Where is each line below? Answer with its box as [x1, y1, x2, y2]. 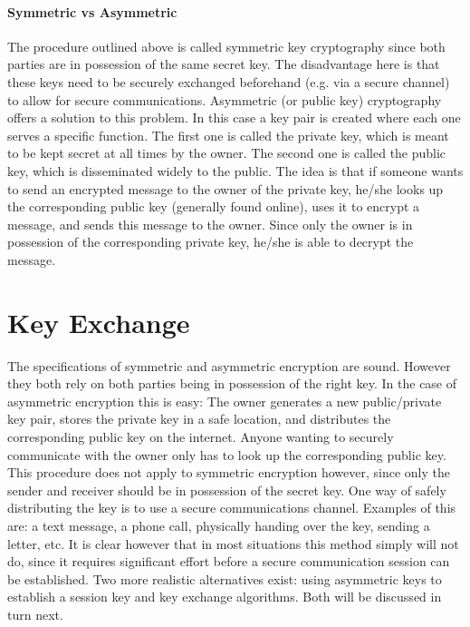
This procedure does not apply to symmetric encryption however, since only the [7, 463, 450, 482]
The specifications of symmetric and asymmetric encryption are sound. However [7, 356, 451, 375]
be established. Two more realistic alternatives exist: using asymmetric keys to [7, 569, 442, 588]
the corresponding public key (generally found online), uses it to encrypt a [7, 197, 420, 216]
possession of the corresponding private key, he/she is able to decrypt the [7, 232, 414, 251]
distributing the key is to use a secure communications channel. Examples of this [7, 498, 456, 517]
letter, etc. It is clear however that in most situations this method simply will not [7, 534, 459, 553]
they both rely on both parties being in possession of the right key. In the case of [7, 374, 457, 393]
